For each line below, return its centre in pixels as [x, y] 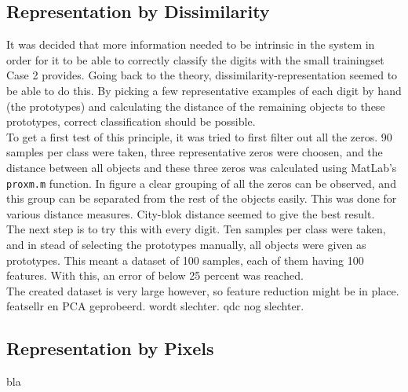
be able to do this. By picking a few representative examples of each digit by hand [204, 90]
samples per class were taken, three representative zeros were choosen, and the [195, 152]
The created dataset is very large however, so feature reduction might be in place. [203, 290]
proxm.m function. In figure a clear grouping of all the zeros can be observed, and [201, 183]
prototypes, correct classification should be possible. [131, 121]
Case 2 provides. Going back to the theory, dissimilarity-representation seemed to [202, 75]
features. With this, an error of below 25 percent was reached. [155, 275]
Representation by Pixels [110, 348]
